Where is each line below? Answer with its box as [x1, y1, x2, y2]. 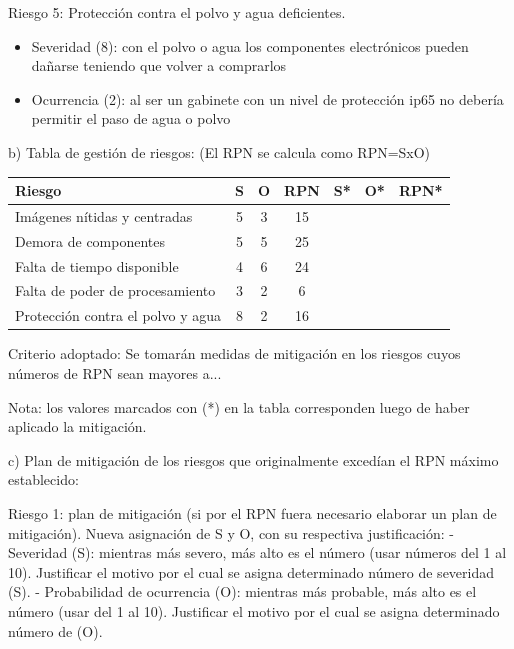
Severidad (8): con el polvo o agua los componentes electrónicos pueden [31, 35, 469, 56]
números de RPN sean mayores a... [8, 362, 222, 383]
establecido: [8, 469, 79, 490]
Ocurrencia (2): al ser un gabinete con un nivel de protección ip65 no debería [31, 88, 504, 109]
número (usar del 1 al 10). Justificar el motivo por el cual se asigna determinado [8, 600, 500, 621]
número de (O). [8, 620, 103, 641]
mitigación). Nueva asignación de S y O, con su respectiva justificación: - [8, 522, 454, 543]
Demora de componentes [15, 230, 166, 251]
